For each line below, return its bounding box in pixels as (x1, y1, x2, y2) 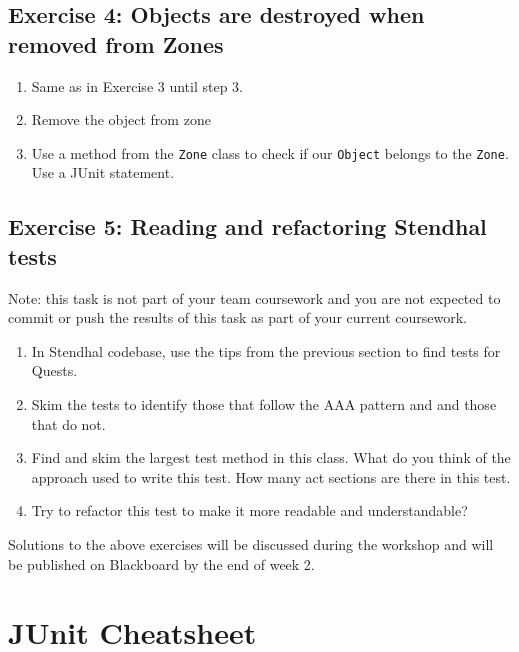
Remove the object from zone (31, 109, 211, 130)
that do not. (31, 413, 106, 434)
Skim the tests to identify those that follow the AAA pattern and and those (31, 394, 497, 414)
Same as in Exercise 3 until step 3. (31, 75, 244, 96)
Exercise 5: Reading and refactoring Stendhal (8, 211, 487, 242)
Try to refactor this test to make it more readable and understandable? (31, 500, 468, 521)
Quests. (31, 360, 78, 381)
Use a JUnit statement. (31, 162, 175, 183)
